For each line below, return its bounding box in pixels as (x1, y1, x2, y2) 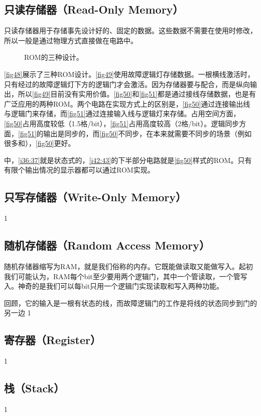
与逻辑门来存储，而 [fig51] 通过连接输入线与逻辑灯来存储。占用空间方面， (4, 108, 240, 119)
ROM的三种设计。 (24, 52, 83, 62)
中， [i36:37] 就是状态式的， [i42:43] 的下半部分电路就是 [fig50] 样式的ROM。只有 (4, 154, 252, 165)
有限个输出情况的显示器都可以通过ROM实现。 (4, 164, 155, 175)
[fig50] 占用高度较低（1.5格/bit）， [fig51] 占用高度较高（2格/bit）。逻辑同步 (4, 118, 239, 128)
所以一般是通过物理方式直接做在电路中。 (4, 35, 138, 45)
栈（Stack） (4, 380, 65, 396)
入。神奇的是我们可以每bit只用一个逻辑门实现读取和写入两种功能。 (4, 281, 224, 291)
